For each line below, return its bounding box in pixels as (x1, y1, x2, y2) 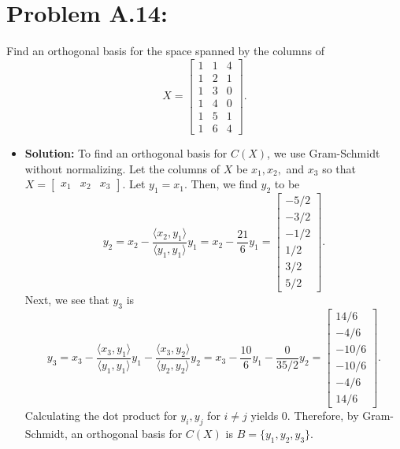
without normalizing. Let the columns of (24, 160, 220, 176)
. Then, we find (183, 176, 257, 192)
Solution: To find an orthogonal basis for (24, 144, 228, 161)
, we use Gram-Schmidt (267, 144, 380, 161)
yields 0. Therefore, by (250, 407, 359, 424)
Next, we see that (24, 291, 109, 308)
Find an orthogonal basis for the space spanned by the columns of (6, 43, 324, 59)
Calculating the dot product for (24, 407, 177, 424)
